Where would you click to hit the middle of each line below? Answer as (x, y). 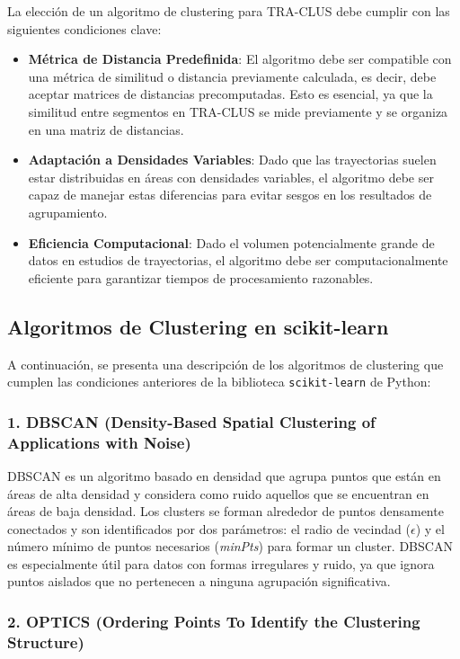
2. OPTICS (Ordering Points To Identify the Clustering (214, 621)
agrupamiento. (68, 212)
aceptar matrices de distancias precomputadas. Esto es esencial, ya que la (230, 94)
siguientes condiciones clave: (84, 28)
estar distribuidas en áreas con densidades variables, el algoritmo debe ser (231, 177)
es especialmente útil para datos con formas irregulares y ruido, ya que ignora (221, 563)
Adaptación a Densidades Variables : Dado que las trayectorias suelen (232, 160)
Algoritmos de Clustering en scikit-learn (198, 326)
